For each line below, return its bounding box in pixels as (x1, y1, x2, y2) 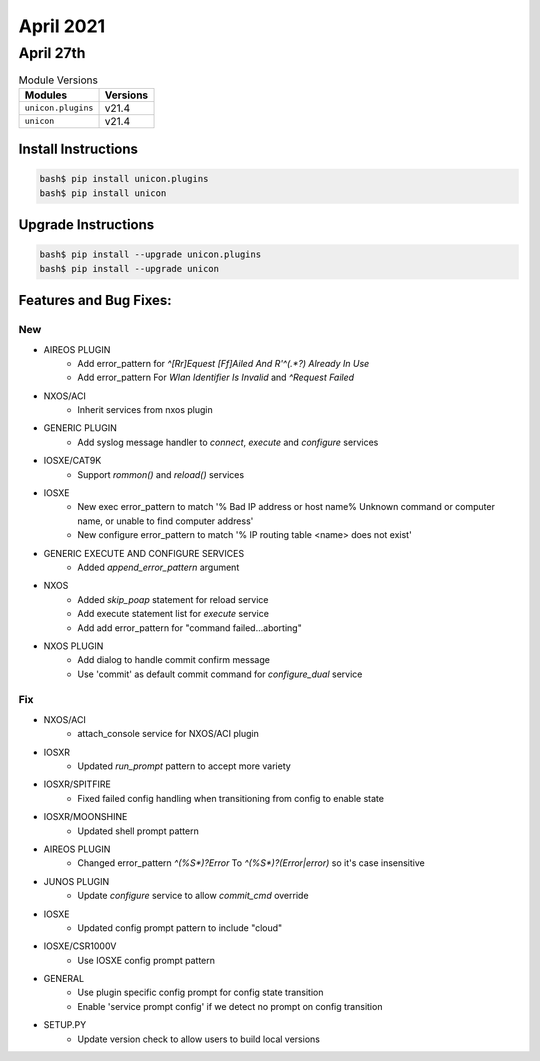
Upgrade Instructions (18, 216, 155, 234)
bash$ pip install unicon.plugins (39, 173, 209, 185)
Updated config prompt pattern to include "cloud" (77, 921, 283, 934)
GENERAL (43, 973, 85, 985)
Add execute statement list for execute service (77, 608, 270, 620)
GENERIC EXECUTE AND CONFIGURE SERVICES (43, 547, 245, 559)
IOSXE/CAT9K (43, 455, 102, 467)
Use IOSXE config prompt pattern (77, 954, 215, 966)
